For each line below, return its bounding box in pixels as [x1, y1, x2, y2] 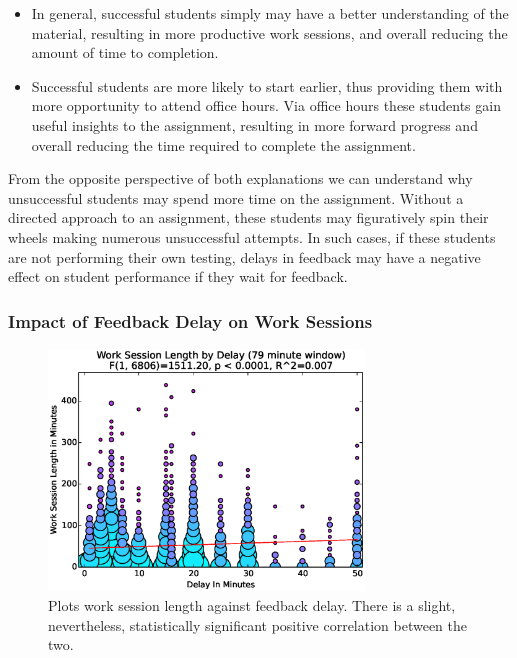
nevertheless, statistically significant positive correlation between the [48, 614, 468, 635]
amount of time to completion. [31, 42, 219, 63]
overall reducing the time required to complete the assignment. [31, 134, 416, 155]
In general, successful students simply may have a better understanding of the [31, 3, 509, 23]
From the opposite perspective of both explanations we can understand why [8, 168, 473, 189]
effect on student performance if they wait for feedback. [8, 266, 348, 287]
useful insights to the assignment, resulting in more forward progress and [31, 114, 478, 135]
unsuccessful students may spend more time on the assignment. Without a [8, 187, 464, 208]
